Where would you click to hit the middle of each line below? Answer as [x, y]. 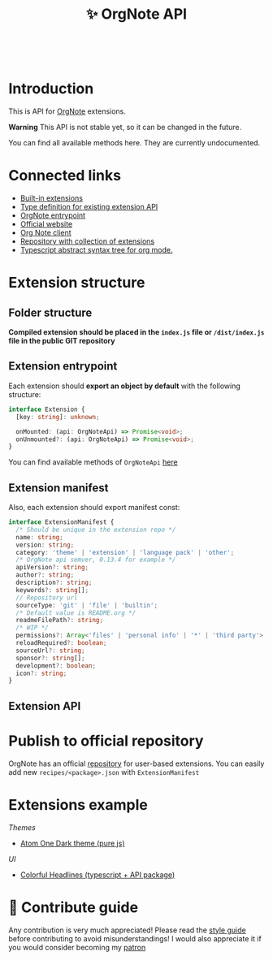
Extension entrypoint [63, 366]
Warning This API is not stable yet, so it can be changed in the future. [125, 128]
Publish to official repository [106, 741]
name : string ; [39, 537]
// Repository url [47, 598]
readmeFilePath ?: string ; [60, 621]
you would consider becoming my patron [77, 947]
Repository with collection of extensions [87, 241]
